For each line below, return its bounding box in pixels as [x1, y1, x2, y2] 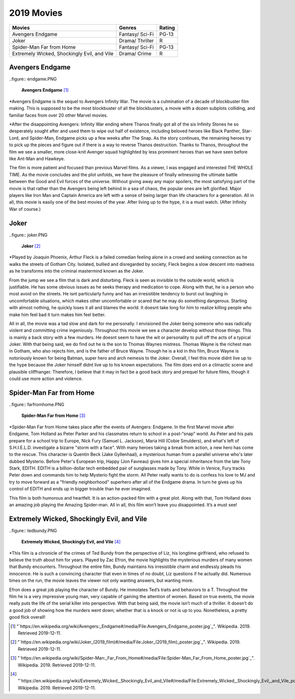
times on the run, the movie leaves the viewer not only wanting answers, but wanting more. [9, 577, 194, 583]
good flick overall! [9, 614, 46, 620]
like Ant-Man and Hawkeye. [9, 156, 65, 161]
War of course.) [9, 206, 41, 212]
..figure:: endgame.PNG [9, 76, 57, 82]
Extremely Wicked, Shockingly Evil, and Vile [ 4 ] [21, 539, 121, 545]
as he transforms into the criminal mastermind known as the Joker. [9, 268, 145, 274]
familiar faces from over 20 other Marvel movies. [9, 112, 108, 118]
